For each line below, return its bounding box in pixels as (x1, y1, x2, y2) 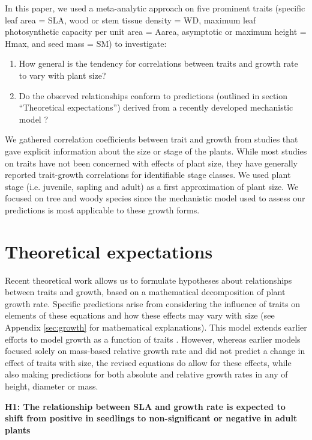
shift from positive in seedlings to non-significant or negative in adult (5, 412, 298, 424)
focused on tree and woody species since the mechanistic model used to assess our (5, 192, 305, 204)
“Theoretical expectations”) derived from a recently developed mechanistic (19, 101, 293, 114)
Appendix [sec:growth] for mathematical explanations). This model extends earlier (5, 321, 307, 333)
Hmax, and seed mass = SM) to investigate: (5, 37, 167, 49)
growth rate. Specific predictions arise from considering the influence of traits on (5, 297, 301, 310)
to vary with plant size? (19, 69, 106, 81)
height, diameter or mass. (5, 379, 98, 392)
